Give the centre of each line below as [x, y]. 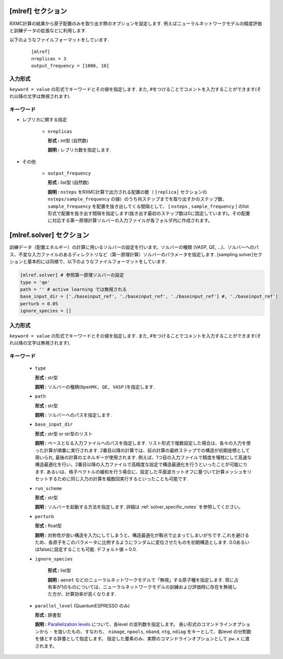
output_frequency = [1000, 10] [70, 66]
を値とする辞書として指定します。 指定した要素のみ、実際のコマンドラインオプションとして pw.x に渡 [142, 639]
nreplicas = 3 [49, 59]
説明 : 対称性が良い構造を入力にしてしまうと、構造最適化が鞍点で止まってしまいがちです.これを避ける [142, 535]
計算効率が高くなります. [91, 594]
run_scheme [48, 488]
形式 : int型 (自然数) [68, 140]
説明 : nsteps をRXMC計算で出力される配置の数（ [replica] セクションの [127, 192]
